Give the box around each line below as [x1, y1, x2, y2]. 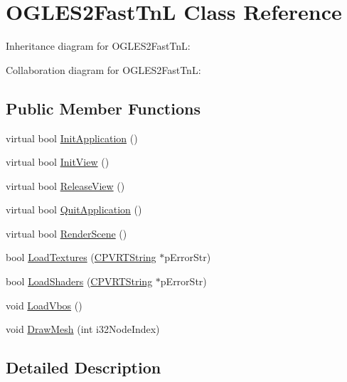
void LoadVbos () [6, 297, 82, 312]
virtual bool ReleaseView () [6, 178, 125, 193]
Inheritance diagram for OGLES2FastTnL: [6, 38, 191, 53]
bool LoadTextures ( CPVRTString [6, 250, 156, 265]
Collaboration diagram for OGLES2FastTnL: [6, 62, 201, 77]
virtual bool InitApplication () [6, 130, 138, 145]
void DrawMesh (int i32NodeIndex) [6, 322, 160, 336]
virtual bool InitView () [6, 154, 110, 169]
